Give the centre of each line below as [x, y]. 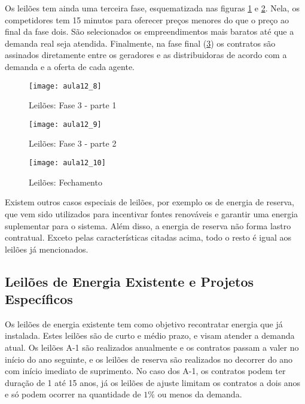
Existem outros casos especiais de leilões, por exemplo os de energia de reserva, [150, 202]
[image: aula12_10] [67, 163]
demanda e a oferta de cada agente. [70, 66]
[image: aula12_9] [65, 124]
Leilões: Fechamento [65, 182]
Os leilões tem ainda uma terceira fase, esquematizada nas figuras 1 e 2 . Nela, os [152, 8]
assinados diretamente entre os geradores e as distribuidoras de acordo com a [146, 55]
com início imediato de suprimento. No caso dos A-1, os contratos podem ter [145, 371]
